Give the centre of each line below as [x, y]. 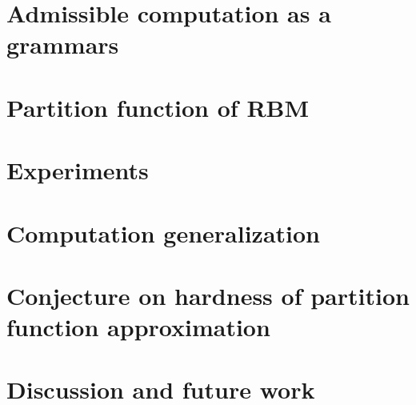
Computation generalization [164, 233]
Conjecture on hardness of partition [208, 295]
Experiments [78, 170]
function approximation [138, 327]
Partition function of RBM [158, 107]
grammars [63, 44]
